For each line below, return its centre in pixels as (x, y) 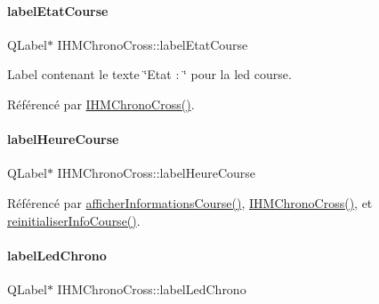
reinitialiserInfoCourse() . (74, 220)
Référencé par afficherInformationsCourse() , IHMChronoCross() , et (190, 202)
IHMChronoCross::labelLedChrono (152, 288)
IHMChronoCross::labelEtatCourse (153, 44)
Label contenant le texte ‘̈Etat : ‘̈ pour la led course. (149, 74)
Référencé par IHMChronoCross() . (101, 104)
